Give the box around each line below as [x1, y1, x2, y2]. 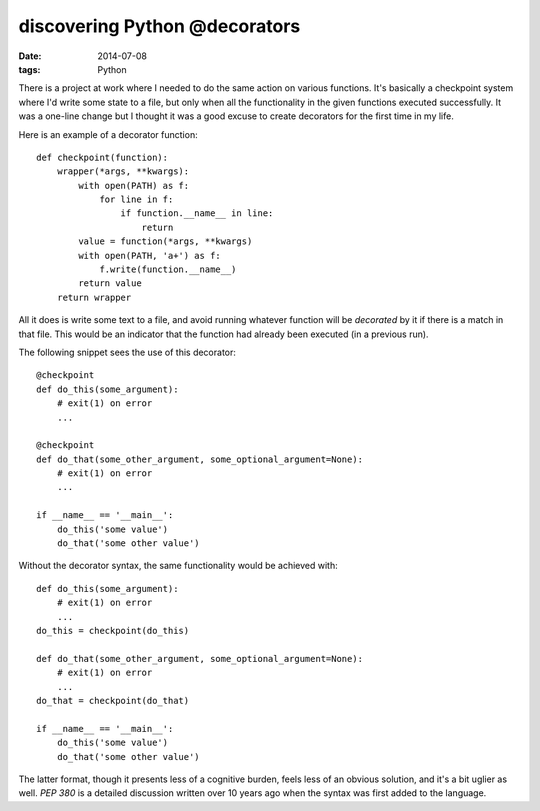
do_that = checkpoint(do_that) [36, 695, 190, 706]
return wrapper [56, 291, 132, 303]
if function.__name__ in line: [120, 208, 274, 219]
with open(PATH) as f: [78, 180, 190, 191]
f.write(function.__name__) [99, 264, 237, 275]
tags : [18, 63, 41, 75]
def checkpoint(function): [36, 151, 169, 163]
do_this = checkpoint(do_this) [36, 625, 190, 636]
